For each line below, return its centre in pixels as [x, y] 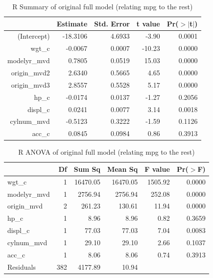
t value [148, 23]
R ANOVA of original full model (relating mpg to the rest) [106, 152]
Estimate [72, 23]
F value [157, 169]
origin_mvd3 [30, 84]
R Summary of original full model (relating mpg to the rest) [103, 6]
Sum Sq [87, 169]
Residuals [22, 266]
